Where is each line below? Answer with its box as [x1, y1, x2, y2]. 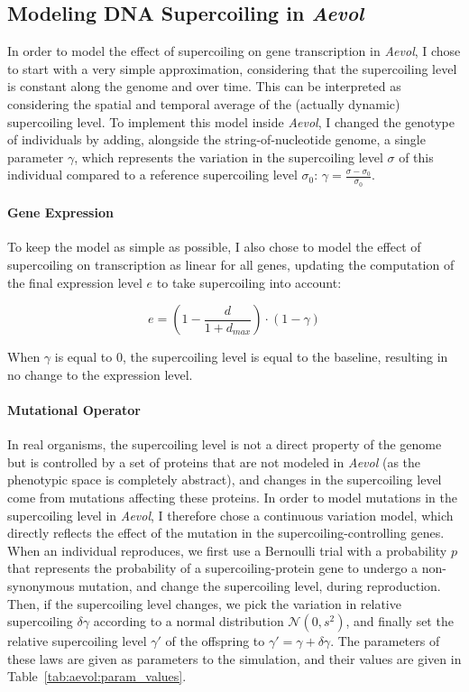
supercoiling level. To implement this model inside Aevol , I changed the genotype [7, 112, 455, 131]
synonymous [7, 576, 75, 595]
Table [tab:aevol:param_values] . [7, 667, 187, 686]
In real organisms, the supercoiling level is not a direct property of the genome [7, 435, 442, 454]
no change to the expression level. [7, 364, 193, 383]
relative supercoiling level [7, 632, 147, 650]
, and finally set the [345, 612, 454, 631]
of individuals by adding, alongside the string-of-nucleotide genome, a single [7, 130, 426, 149]
